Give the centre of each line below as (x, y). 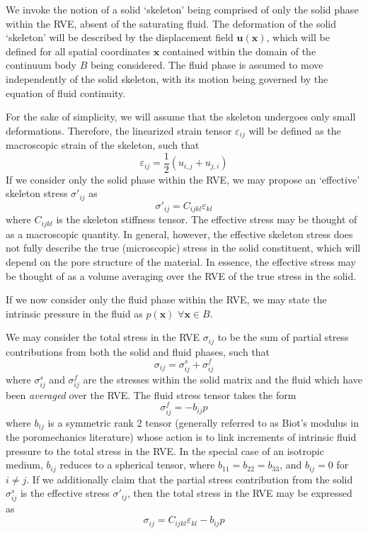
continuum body (41, 65)
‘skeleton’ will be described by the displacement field (120, 37)
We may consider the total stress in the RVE (103, 337)
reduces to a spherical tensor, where (137, 465)
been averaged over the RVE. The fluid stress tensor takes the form (151, 394)
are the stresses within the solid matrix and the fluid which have (223, 379)
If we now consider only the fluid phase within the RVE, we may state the (166, 299)
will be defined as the (295, 130)
